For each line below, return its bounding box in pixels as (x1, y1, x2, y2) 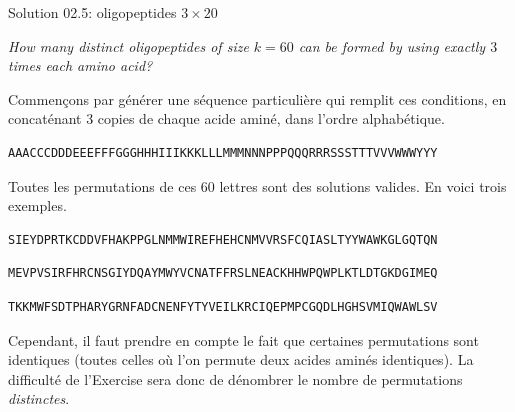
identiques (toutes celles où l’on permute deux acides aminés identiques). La (8, 349, 474, 370)
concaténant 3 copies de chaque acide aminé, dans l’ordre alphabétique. (8, 108, 445, 129)
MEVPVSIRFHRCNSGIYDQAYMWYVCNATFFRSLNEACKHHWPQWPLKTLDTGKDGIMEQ (8, 266, 438, 281)
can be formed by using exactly (298, 35, 486, 56)
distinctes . (8, 388, 70, 409)
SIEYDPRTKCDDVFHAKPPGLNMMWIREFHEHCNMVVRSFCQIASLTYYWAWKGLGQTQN (8, 232, 438, 247)
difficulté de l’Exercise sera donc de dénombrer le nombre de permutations (8, 368, 463, 389)
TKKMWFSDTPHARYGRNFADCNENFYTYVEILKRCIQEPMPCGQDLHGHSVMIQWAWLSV (8, 299, 438, 314)
